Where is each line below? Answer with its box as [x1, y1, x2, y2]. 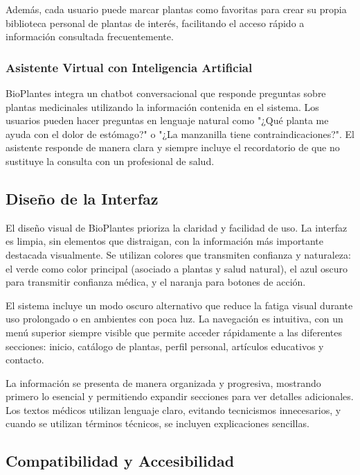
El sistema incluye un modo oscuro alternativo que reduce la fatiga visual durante [6, 297, 353, 312]
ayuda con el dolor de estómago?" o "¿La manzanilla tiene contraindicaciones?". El [6, 126, 354, 141]
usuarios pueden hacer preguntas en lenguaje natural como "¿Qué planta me [6, 113, 329, 128]
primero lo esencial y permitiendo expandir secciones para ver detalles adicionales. [6, 389, 354, 404]
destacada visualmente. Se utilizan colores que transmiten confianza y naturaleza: [6, 247, 351, 261]
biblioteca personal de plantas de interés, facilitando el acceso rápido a [6, 15, 305, 30]
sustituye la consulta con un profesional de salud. [6, 153, 215, 168]
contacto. [6, 352, 44, 367]
